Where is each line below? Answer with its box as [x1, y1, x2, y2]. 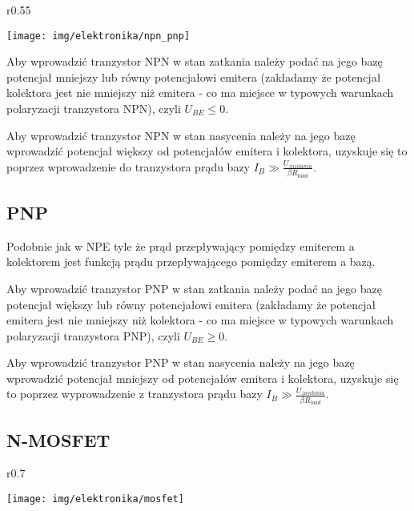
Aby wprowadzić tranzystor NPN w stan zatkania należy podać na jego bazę [6, 53, 383, 70]
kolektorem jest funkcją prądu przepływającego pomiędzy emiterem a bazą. [6, 253, 376, 270]
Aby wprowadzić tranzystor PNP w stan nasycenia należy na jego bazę [6, 354, 355, 371]
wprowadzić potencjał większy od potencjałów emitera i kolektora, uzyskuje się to [6, 143, 408, 159]
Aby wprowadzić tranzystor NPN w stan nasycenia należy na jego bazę [6, 127, 356, 143]
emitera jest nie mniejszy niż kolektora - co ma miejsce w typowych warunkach [6, 312, 394, 328]
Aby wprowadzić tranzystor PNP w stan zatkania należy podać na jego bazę [6, 280, 382, 296]
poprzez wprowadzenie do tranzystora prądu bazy [6, 158, 251, 175]
